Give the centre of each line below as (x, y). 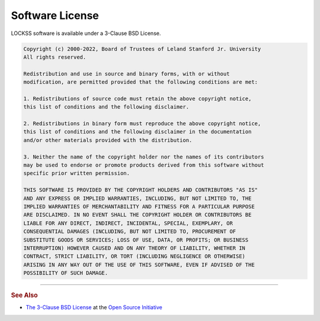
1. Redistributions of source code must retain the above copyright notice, (137, 98)
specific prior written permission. (77, 173)
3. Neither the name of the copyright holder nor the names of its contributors (144, 157)
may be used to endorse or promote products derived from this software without (144, 165)
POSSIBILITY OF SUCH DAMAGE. (66, 273)
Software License (55, 15)
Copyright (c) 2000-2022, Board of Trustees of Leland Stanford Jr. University (142, 49)
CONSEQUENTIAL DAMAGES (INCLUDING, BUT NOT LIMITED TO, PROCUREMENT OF (130, 232)
